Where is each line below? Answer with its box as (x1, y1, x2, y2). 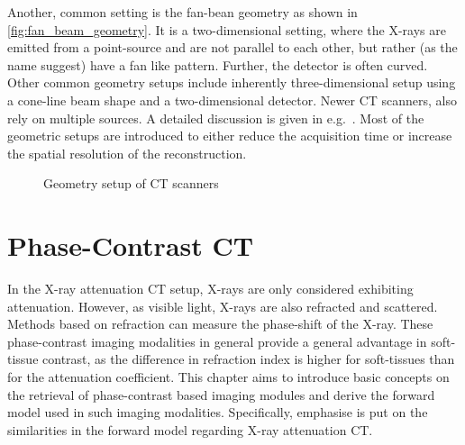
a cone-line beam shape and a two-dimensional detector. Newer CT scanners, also (7, 90, 457, 109)
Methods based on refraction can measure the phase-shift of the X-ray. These (7, 314, 433, 333)
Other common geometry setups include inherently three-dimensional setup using (7, 73, 456, 92)
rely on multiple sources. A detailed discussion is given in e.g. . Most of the (7, 108, 424, 127)
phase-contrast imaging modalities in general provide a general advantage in (7, 331, 427, 350)
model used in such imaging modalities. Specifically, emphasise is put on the (7, 403, 428, 422)
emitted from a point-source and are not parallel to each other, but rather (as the (7, 38, 458, 57)
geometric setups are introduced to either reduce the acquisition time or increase (7, 126, 452, 145)
